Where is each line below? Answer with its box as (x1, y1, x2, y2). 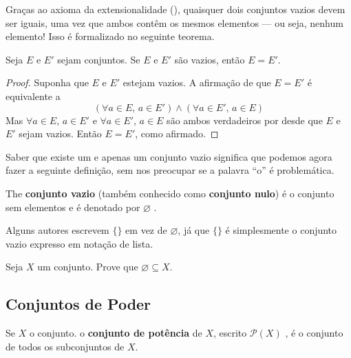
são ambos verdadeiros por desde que (167, 112, 323, 127)
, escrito (213, 326, 247, 340)
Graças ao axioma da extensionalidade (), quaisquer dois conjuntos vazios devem (6, 2, 345, 16)
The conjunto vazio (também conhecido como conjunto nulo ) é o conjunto (6, 186, 334, 200)
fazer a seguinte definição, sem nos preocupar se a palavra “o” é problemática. (6, 163, 334, 177)
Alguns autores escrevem (6, 223, 109, 237)
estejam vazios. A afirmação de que (123, 75, 271, 90)
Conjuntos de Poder (6, 293, 151, 315)
